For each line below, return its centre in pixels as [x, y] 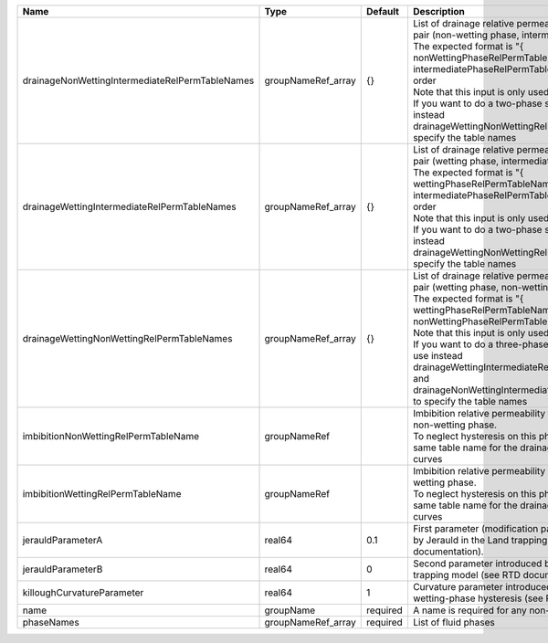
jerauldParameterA [63, 540]
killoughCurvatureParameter [83, 592]
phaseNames [51, 622]
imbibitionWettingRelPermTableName [102, 494]
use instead [437, 356]
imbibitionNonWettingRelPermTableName [111, 436]
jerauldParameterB [63, 569]
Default [383, 11]
